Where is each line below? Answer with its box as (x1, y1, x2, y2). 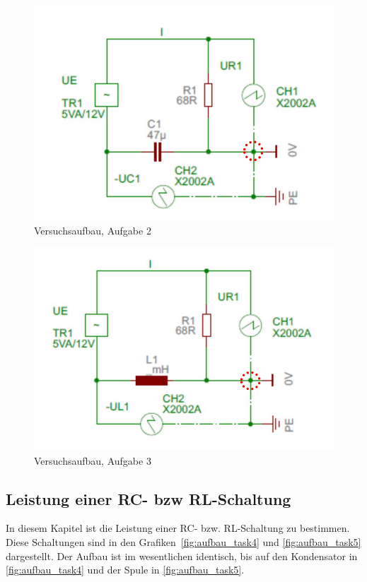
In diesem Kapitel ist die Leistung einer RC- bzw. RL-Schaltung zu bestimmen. (6, 521, 350, 535)
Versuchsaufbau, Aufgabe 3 (34, 453, 151, 468)
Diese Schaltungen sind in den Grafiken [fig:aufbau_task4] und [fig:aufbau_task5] (6, 535, 361, 550)
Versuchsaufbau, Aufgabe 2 (34, 222, 151, 237)
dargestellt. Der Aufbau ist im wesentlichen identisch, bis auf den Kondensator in (6, 548, 358, 563)
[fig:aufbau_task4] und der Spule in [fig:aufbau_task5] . (6, 562, 245, 577)
